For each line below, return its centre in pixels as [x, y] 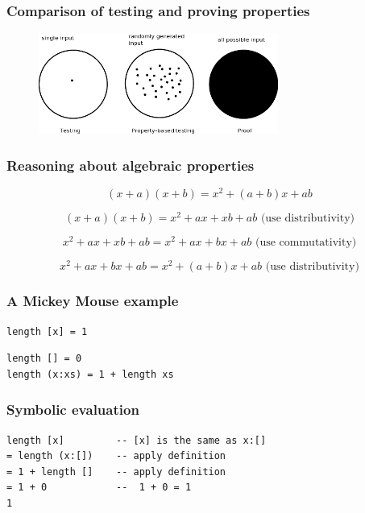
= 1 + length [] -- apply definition [116, 472]
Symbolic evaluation [73, 410]
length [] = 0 [44, 359]
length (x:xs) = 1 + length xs [90, 374]
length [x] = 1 [47, 331]
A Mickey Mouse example [93, 301]
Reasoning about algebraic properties [131, 165]
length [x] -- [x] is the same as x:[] [137, 440]
